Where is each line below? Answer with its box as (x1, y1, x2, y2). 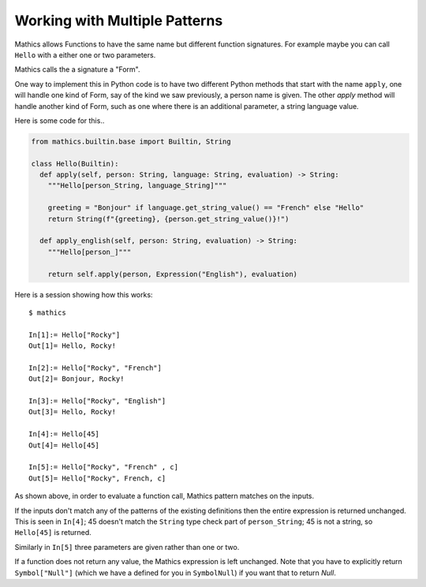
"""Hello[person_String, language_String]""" (47, 181, 227, 190)
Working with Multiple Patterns (14, 12, 223, 29)
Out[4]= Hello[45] (28, 440, 100, 450)
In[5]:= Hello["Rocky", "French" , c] (28, 462, 179, 472)
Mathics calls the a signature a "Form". (14, 65, 141, 74)
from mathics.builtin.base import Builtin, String (31, 136, 232, 146)
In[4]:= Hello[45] (28, 430, 100, 439)
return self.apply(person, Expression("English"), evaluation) (47, 269, 298, 279)
